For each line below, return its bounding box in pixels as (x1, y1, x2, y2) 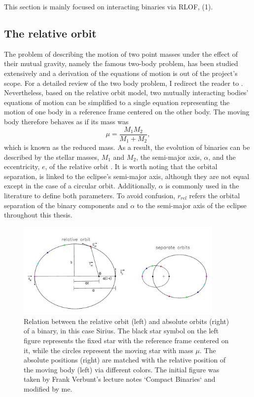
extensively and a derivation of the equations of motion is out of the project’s (4, 68, 238, 78)
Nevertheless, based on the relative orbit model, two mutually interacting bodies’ (4, 87, 249, 98)
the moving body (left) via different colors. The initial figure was (24, 364, 219, 374)
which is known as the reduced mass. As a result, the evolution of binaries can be (4, 142, 250, 152)
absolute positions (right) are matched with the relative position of (24, 355, 226, 365)
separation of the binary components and (4, 200, 128, 210)
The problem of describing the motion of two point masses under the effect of (4, 48, 238, 59)
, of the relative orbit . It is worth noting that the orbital (45, 161, 218, 172)
